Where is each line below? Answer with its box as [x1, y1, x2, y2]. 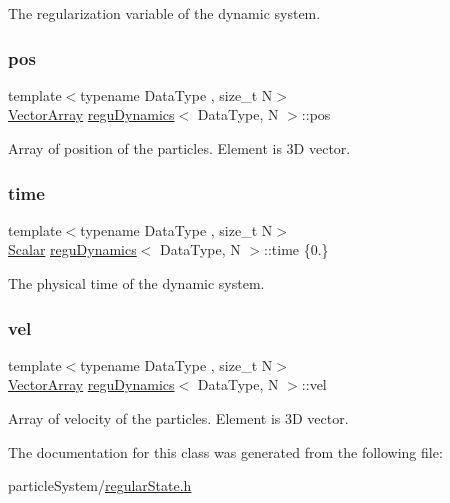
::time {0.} [264, 239, 329, 260]
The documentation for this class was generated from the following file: [8, 441, 443, 462]
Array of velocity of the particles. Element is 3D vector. [8, 408, 349, 428]
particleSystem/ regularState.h [8, 475, 192, 496]
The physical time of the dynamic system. [8, 273, 265, 293]
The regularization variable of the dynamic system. [8, 3, 321, 23]
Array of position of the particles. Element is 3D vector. [8, 138, 351, 158]
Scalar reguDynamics [8, 239, 137, 260]
